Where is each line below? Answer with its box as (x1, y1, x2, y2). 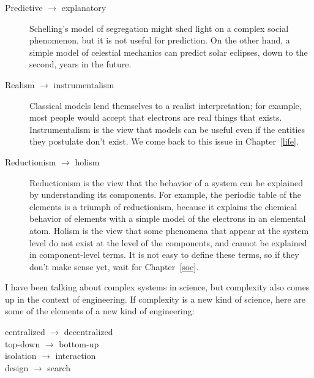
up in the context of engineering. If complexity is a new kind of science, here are (5, 292, 306, 305)
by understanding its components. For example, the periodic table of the (29, 188, 301, 201)
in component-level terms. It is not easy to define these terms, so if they (29, 248, 299, 261)
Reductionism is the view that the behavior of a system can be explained (29, 176, 303, 189)
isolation (5, 349, 37, 362)
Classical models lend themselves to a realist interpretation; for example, (29, 99, 302, 112)
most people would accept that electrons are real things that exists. (29, 111, 282, 124)
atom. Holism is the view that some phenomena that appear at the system (29, 224, 309, 236)
